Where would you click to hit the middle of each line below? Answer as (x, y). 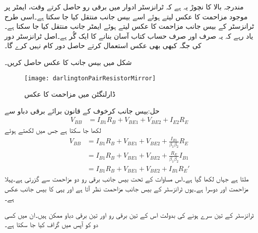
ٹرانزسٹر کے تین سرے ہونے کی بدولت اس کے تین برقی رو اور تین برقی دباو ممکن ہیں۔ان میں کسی (129, 214)
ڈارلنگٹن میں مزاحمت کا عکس (70, 94)
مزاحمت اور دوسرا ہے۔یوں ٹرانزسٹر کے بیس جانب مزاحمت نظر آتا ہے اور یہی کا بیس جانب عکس (127, 188)
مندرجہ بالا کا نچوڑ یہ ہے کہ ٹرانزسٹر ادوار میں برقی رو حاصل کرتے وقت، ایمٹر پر (124, 6)
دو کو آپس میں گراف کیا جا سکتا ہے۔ (51, 224)
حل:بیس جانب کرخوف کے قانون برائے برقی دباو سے (82, 110)
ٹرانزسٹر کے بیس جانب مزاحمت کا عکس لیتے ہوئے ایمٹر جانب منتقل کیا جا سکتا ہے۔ (129, 26)
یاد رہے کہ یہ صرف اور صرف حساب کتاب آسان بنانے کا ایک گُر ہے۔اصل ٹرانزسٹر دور (129, 35)
